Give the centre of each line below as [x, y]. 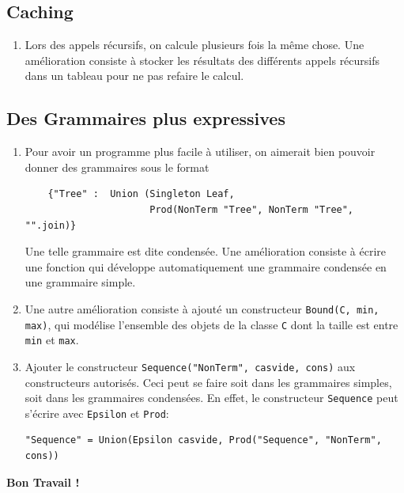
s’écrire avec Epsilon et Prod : [97, 413]
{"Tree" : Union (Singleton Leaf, [141, 194]
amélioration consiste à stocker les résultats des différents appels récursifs [202, 60]
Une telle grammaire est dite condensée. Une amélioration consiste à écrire [205, 251]
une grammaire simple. [80, 282]
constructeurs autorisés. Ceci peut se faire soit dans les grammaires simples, [208, 382]
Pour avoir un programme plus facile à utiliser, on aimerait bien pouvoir [200, 152]
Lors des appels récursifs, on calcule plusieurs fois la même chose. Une [194, 45]
